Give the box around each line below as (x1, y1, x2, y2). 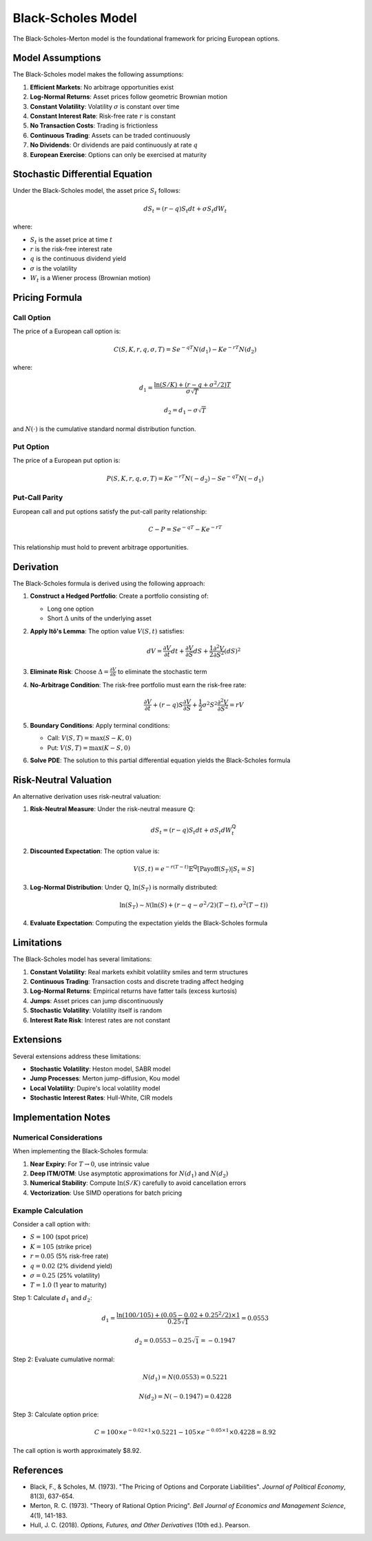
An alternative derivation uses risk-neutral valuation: (12, 792, 161, 800)
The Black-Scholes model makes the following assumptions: (12, 70, 184, 78)
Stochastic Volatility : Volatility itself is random (30, 1006, 162, 1015)
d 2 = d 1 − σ (163, 406, 198, 416)
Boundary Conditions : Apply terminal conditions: (30, 721, 170, 729)
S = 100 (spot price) (30, 1233, 89, 1241)
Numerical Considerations (12, 1133, 103, 1142)
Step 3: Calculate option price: (12, 1410, 99, 1418)
